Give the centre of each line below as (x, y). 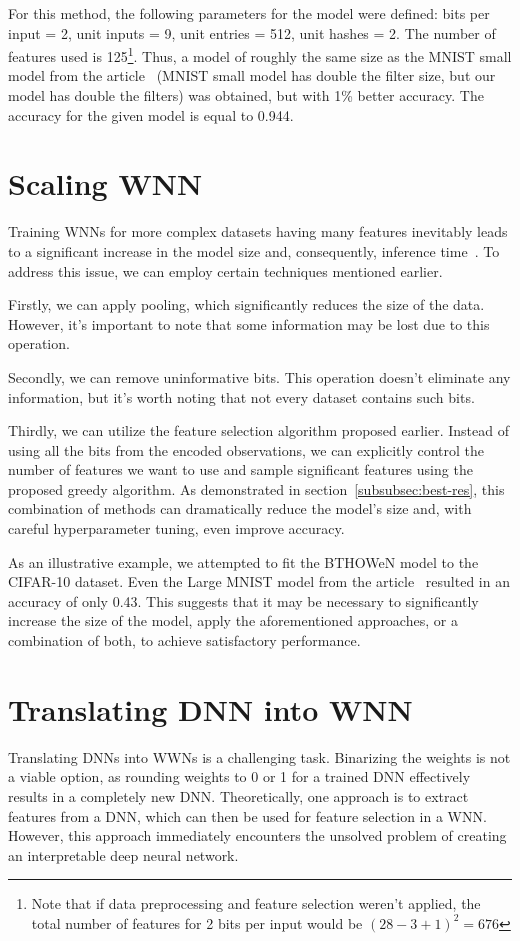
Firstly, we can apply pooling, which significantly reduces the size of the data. (246, 304)
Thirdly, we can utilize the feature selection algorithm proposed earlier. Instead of (258, 430)
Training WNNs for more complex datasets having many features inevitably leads (258, 231)
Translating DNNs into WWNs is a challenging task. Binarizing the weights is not (259, 756)
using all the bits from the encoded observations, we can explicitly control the (246, 449)
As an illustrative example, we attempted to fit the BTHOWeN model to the (243, 561)
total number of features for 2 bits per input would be (197, 922)
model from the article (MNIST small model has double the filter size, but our (252, 75)
